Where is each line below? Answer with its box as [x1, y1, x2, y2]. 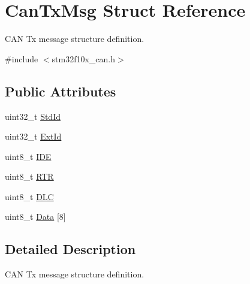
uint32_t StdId [5, 110, 61, 122]
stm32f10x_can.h [52, 52, 116, 65]
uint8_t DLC [5, 190, 54, 203]
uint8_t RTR [5, 170, 54, 183]
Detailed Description [5, 240, 136, 258]
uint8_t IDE [5, 150, 52, 162]
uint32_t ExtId [5, 130, 62, 143]
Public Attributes [5, 81, 116, 100]
